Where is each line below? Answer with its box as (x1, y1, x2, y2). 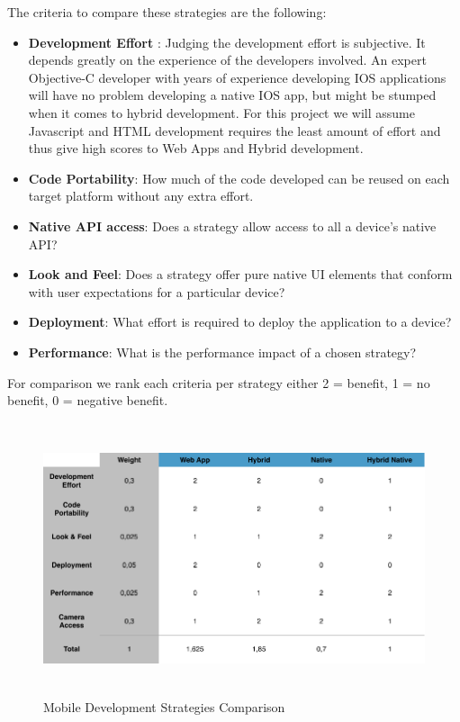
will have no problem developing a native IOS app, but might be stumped (28, 86, 437, 104)
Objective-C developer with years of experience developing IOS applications (28, 68, 446, 86)
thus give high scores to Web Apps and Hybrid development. (28, 139, 364, 158)
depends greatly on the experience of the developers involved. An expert (28, 50, 427, 69)
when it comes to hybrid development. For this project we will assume (28, 103, 415, 122)
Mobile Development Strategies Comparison (43, 697, 285, 716)
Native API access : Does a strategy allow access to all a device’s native (28, 216, 437, 235)
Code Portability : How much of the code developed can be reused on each (28, 168, 450, 187)
